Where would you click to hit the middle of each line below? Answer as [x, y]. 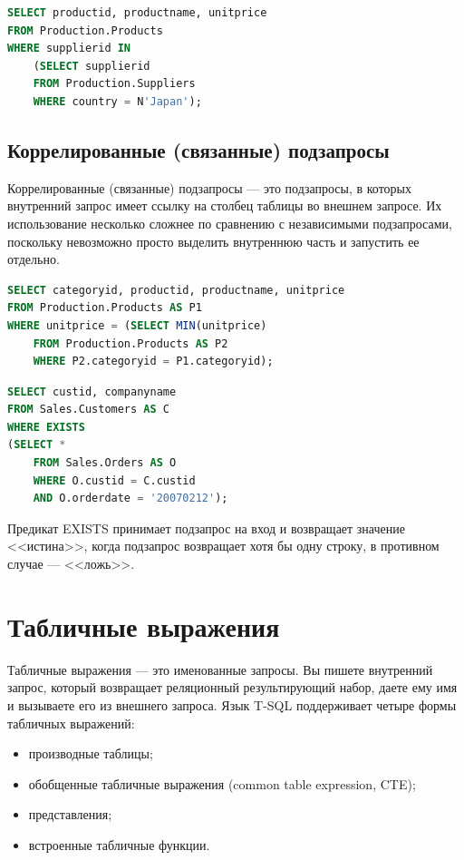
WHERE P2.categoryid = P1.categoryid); [153, 362]
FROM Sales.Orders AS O [105, 463]
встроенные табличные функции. [119, 844]
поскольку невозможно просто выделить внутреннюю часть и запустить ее [213, 241]
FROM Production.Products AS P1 [105, 308]
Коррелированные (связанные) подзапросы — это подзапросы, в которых [210, 187]
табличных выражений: [71, 723]
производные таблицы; [91, 753]
